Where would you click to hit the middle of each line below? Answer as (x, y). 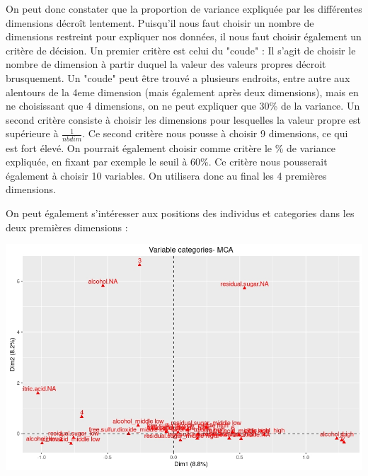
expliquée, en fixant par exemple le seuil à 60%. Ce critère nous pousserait (167, 162)
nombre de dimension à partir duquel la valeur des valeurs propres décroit (166, 64)
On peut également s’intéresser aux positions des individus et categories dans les (180, 213)
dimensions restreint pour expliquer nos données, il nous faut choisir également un (184, 36)
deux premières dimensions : (67, 227)
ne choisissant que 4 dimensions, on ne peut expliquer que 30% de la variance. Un (183, 106)
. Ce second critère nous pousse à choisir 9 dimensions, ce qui (215, 133)
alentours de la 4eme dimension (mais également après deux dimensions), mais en (182, 92)
